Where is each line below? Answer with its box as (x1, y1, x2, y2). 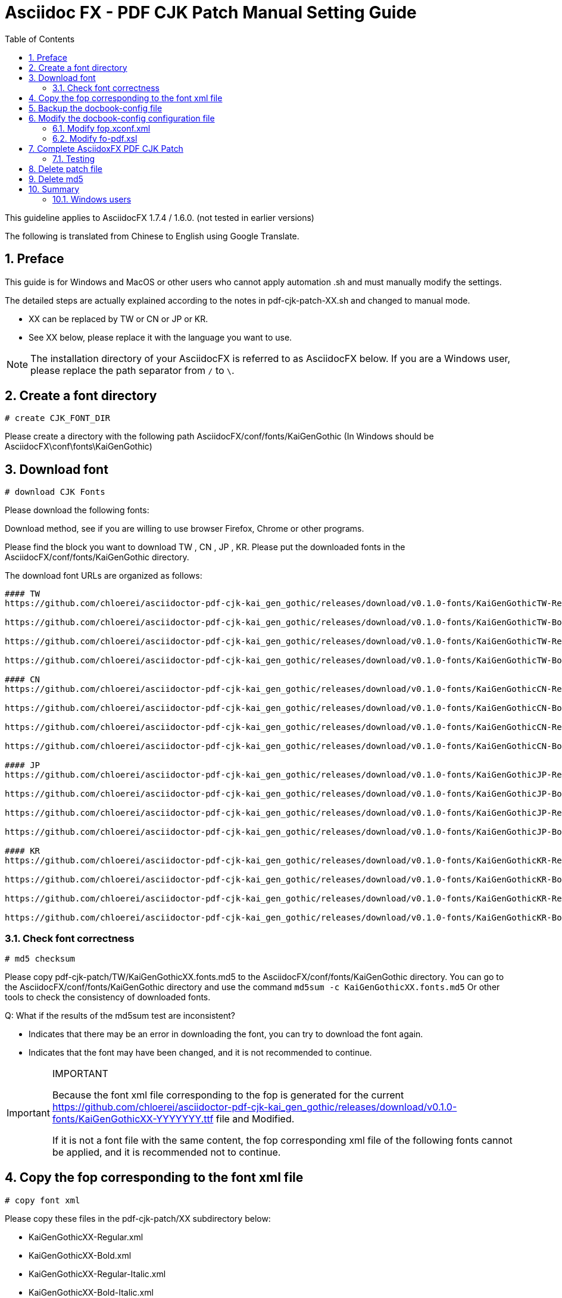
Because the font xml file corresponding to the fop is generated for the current (52, 1089, 404, 1102)
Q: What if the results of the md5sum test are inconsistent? (5, 1010, 235, 1021)
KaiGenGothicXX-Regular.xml (29, 1231, 143, 1242)
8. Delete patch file (29, 163, 103, 174)
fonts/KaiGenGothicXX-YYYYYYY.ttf (52, 1113, 214, 1125)
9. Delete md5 (29, 173, 83, 184)
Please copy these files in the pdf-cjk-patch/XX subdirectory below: (5, 1213, 271, 1224)
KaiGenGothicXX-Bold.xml (29, 1250, 132, 1260)
